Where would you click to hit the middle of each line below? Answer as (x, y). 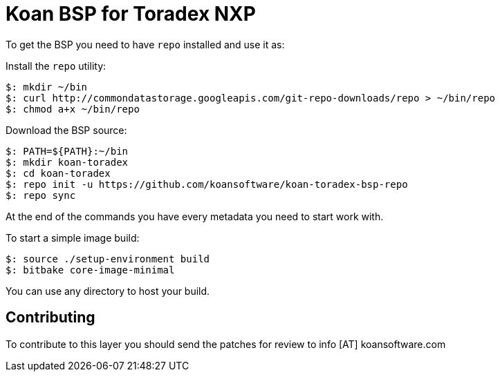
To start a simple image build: (73, 238)
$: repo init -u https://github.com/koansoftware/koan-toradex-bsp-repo (207, 184)
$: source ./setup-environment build (108, 259)
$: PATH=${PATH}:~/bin (67, 151)
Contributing (50, 318)
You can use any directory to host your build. (108, 291)
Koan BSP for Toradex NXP (131, 14)
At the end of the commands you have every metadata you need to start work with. (195, 216)
